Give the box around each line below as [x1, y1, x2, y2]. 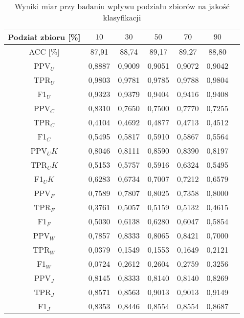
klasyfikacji [103, 12, 141, 23]
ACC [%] [29, 46, 60, 57]
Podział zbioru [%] [8, 31, 81, 42]
